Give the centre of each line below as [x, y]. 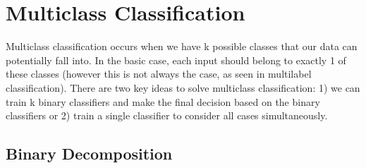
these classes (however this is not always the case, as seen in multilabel [159, 74]
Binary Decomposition [89, 154]
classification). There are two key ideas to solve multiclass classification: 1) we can [183, 87]
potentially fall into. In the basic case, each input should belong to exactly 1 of [176, 60]
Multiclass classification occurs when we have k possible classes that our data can [182, 46]
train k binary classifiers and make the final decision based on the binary [163, 101]
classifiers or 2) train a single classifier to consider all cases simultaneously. [167, 115]
